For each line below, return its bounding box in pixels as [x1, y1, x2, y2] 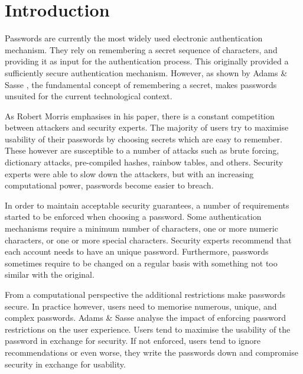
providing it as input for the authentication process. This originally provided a [5, 55, 289, 67]
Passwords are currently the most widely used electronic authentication [5, 32, 263, 44]
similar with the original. [5, 268, 95, 281]
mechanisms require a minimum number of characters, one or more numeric [5, 222, 278, 235]
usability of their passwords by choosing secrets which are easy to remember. [5, 132, 282, 145]
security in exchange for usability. [5, 357, 126, 370]
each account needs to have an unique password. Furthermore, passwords [5, 245, 269, 258]
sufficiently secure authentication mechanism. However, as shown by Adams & [5, 66, 288, 79]
